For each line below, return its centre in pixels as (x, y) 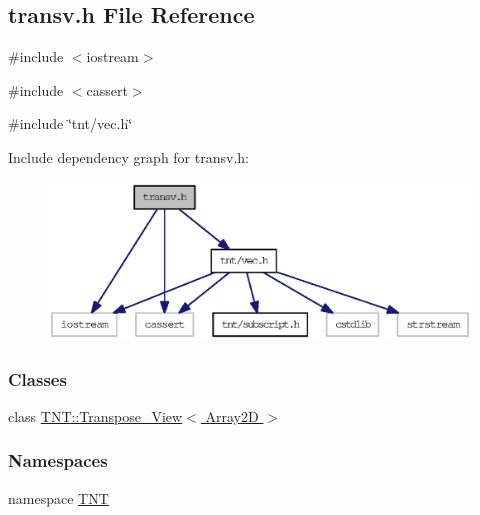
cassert (107, 89)
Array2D (232, 415)
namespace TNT (58, 497)
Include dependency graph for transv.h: (128, 156)
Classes (37, 378)
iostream (112, 56)
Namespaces (58, 460)
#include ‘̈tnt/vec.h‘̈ (70, 123)
